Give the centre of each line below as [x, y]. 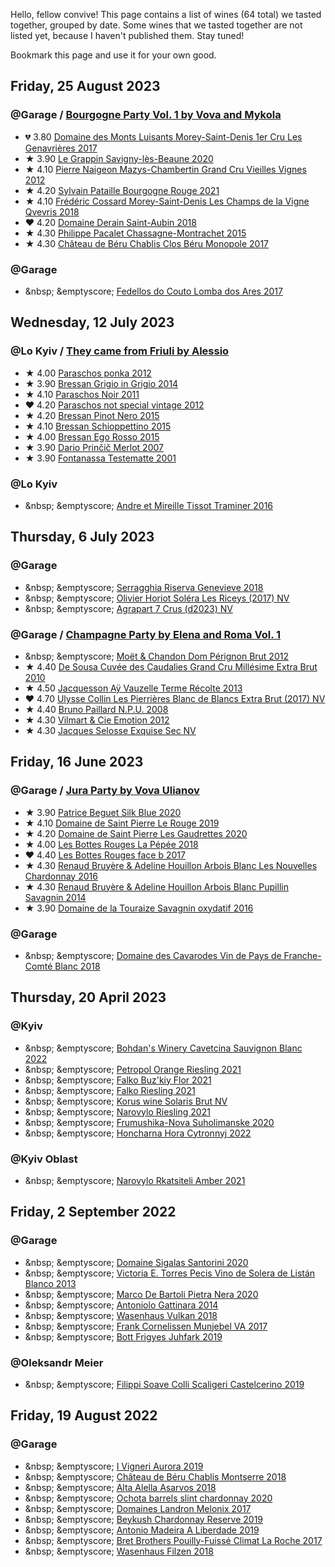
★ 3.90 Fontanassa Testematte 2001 [100, 458]
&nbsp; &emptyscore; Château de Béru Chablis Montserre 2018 [155, 1476]
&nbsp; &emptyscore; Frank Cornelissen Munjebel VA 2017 [146, 1326]
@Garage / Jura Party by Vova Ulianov [105, 791]
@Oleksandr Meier [57, 1362]
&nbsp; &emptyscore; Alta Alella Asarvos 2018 [120, 1487]
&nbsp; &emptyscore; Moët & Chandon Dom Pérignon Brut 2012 [156, 656]
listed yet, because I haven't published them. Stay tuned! [127, 35]
